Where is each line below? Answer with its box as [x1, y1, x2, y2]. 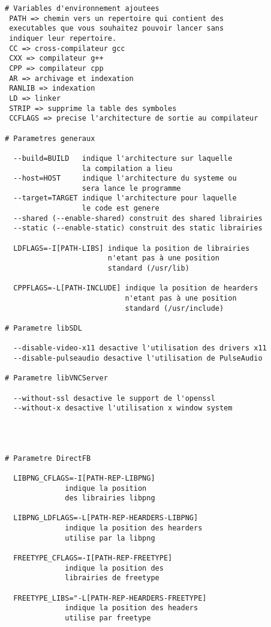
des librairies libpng [65, 494, 155, 503]
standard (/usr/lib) [107, 264, 189, 273]
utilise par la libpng [65, 533, 155, 542]
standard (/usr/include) [125, 304, 224, 313]
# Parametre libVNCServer [5, 374, 108, 383]
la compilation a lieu [82, 164, 173, 173]
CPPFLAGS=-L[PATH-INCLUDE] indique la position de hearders [13, 284, 258, 293]
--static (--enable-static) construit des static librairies [13, 224, 263, 233]
